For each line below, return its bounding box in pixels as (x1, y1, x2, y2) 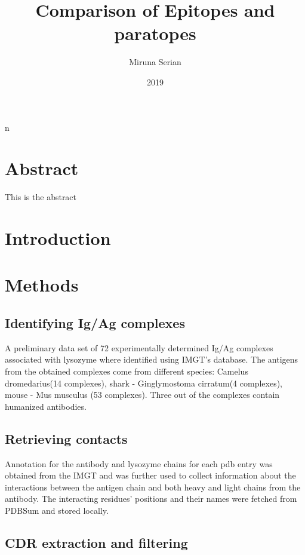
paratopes (114, 21, 196, 45)
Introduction (5, 226, 111, 250)
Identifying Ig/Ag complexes (5, 313, 185, 332)
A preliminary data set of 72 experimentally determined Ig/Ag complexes (5, 341, 273, 354)
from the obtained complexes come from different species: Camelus (5, 364, 248, 377)
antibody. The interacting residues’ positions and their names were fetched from (5, 492, 297, 505)
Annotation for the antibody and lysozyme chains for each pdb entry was (5, 457, 273, 470)
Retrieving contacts (5, 429, 128, 447)
